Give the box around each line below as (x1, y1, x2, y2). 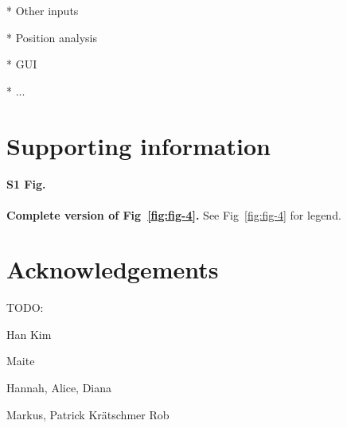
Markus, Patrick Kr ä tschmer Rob (6, 406, 170, 422)
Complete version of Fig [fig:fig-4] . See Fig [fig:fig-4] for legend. (6, 206, 341, 223)
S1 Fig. (6, 176, 46, 193)
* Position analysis (6, 29, 97, 45)
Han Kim (6, 325, 52, 342)
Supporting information (6, 129, 271, 161)
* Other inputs (6, 2, 79, 18)
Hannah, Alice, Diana (6, 379, 112, 396)
